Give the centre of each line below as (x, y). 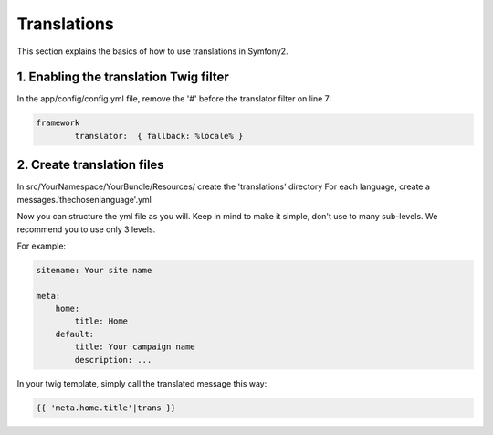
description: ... (113, 360)
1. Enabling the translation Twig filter (123, 77)
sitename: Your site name (94, 270)
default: (75, 334)
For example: (42, 246)
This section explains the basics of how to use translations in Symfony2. (152, 51)
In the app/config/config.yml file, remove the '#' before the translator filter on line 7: (174, 99)
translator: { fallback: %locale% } (159, 136)
